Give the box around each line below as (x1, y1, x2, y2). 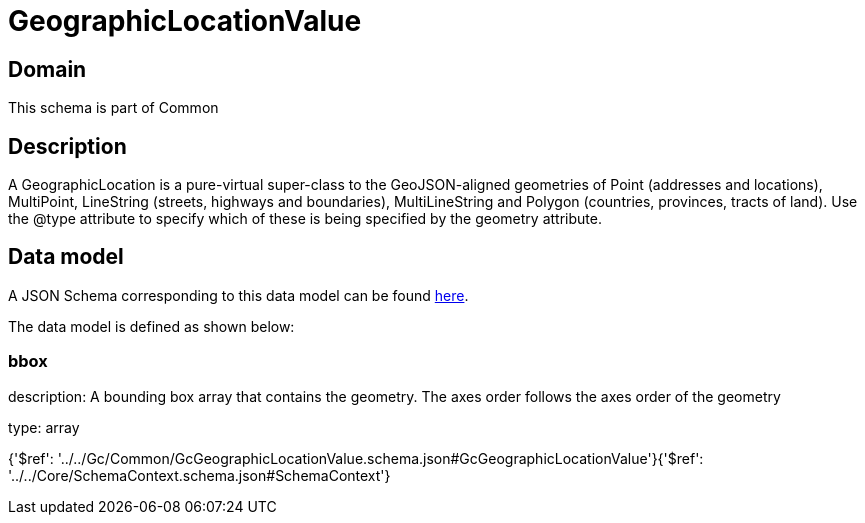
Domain (8, 56, 87, 82)
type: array (8, 418, 80, 436)
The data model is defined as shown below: (8, 317, 295, 335)
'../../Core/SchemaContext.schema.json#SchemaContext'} (8, 466, 391, 484)
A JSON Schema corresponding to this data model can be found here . (8, 286, 469, 304)
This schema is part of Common (8, 99, 219, 117)
